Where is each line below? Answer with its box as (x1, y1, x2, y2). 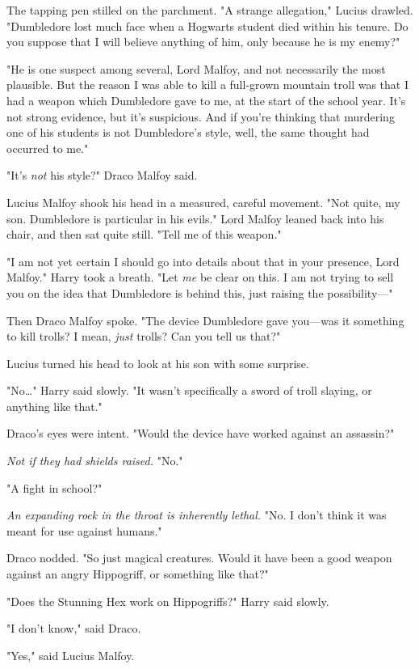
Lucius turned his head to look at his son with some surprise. (6, 354, 309, 371)
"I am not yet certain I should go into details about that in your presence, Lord (6, 252, 400, 269)
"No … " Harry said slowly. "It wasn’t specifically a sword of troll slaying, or (6, 382, 372, 399)
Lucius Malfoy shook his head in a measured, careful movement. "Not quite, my (6, 193, 400, 210)
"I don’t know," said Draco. (6, 620, 141, 637)
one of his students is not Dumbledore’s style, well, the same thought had (6, 124, 370, 141)
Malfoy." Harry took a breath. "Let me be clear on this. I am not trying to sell (6, 269, 394, 286)
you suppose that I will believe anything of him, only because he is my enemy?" (6, 33, 400, 50)
